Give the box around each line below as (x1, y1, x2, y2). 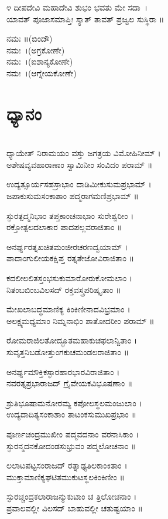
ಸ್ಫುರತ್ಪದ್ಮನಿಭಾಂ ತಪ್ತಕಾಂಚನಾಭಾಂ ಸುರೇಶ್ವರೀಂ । (6, 209, 134, 221)
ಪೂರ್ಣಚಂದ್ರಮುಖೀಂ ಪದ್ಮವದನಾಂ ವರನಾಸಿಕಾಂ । (6, 427, 139, 440)
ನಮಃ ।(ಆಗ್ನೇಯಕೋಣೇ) (6, 66, 77, 79)
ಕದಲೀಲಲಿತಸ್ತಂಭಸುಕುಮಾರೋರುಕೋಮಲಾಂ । (6, 272, 133, 284)
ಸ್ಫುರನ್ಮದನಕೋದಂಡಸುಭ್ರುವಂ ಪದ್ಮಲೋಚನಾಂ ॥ (6, 439, 136, 451)
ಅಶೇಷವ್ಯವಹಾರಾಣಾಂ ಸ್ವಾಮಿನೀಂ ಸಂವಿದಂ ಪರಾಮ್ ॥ (6, 158, 153, 170)
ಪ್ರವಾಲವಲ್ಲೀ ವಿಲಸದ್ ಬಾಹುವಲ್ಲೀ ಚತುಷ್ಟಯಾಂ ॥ (6, 501, 143, 514)
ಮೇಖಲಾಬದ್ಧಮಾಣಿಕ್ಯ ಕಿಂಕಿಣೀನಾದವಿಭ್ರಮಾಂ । (6, 303, 131, 315)
